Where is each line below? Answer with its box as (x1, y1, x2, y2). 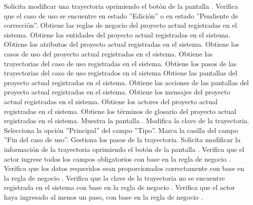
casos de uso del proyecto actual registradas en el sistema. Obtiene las (4, 48, 213, 58)
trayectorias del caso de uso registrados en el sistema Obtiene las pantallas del (4, 68, 237, 78)
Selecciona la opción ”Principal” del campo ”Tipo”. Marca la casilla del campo (4, 125, 238, 135)
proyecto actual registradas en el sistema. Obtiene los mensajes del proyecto (4, 87, 231, 97)
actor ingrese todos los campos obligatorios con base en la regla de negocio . (4, 153, 231, 164)
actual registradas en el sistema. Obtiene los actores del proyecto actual (4, 96, 218, 106)
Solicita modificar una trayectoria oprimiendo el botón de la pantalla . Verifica (4, 1, 238, 11)
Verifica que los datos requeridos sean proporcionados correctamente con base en (4, 163, 245, 173)
